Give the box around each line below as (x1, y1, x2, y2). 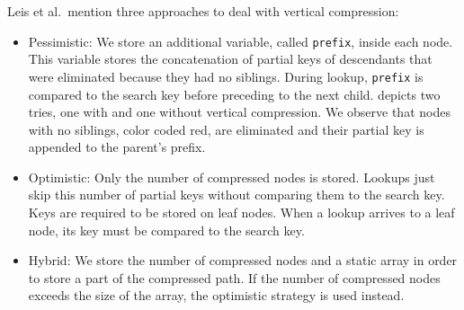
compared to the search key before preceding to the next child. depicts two (28, 84, 441, 103)
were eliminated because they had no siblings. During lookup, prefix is (28, 66, 424, 85)
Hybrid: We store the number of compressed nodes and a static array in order (28, 251, 458, 270)
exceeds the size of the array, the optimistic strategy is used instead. (28, 286, 405, 305)
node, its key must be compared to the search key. (28, 220, 305, 239)
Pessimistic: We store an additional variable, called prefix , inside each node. (28, 31, 453, 50)
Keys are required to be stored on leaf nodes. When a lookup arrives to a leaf (28, 203, 455, 222)
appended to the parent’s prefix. (28, 137, 206, 156)
